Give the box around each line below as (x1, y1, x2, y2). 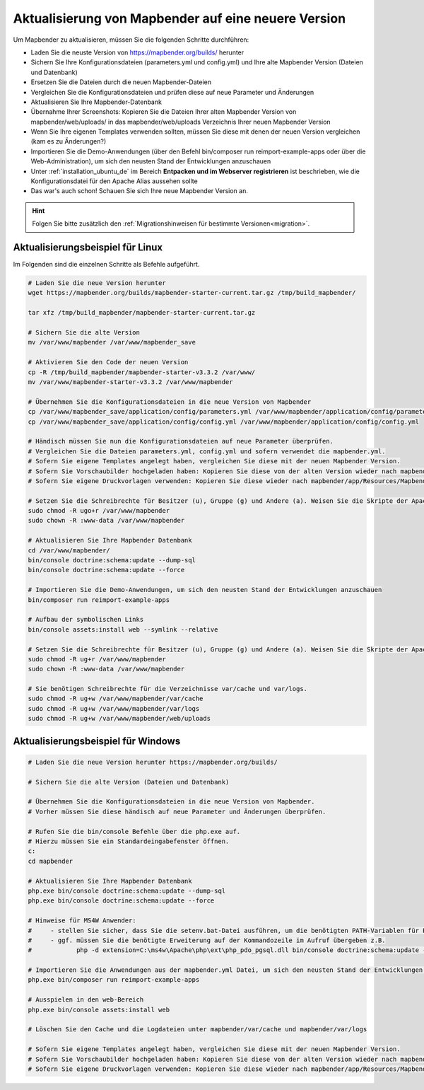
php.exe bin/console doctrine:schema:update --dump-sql (28, 886, 226, 895)
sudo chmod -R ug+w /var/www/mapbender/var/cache (28, 695, 204, 703)
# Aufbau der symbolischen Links (28, 615, 144, 624)
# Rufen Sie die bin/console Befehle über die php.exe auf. (28, 828, 241, 835)
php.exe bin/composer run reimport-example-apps (28, 976, 200, 984)
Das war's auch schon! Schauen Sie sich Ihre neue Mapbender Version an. (30, 187, 249, 195)
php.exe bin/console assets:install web (28, 1005, 170, 1014)
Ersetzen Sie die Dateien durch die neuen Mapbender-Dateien (30, 78, 212, 86)
